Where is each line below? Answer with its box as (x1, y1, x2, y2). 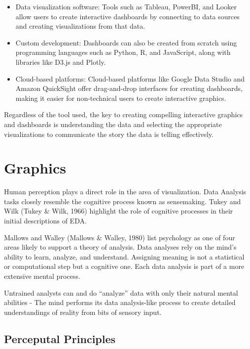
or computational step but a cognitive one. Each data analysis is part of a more (4, 261, 245, 271)
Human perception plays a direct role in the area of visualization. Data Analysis (4, 186, 247, 197)
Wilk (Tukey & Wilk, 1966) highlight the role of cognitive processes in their (4, 206, 233, 216)
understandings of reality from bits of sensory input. (4, 306, 162, 317)
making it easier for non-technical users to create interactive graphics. (15, 92, 226, 103)
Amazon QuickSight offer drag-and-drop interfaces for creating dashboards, (15, 83, 243, 93)
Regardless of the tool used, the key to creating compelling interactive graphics (4, 109, 243, 120)
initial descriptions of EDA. (4, 216, 87, 226)
